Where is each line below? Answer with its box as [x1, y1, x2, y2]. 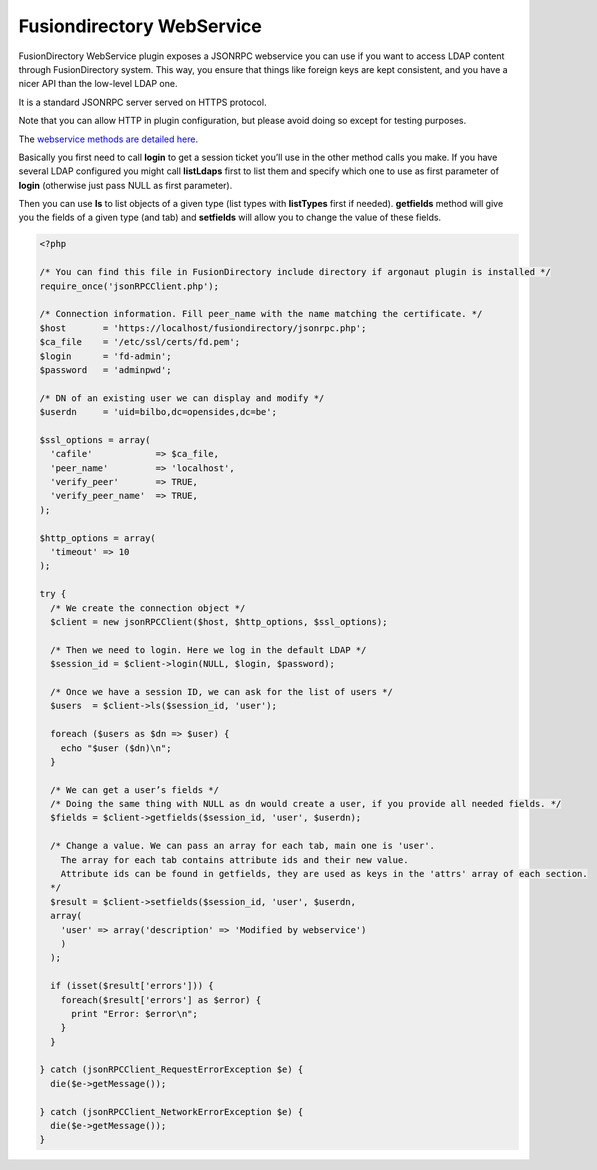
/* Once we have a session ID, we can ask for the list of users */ [50, 686, 394, 697]
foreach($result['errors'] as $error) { [60, 994, 262, 1005]
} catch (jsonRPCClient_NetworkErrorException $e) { [39, 1106, 304, 1117]
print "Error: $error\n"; [71, 1008, 199, 1019]
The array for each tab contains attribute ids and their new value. [60, 854, 409, 865]
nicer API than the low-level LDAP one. [18, 78, 178, 90]
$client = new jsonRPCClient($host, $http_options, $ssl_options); [50, 616, 388, 627]
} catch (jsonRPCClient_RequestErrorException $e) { [39, 1064, 304, 1075]
